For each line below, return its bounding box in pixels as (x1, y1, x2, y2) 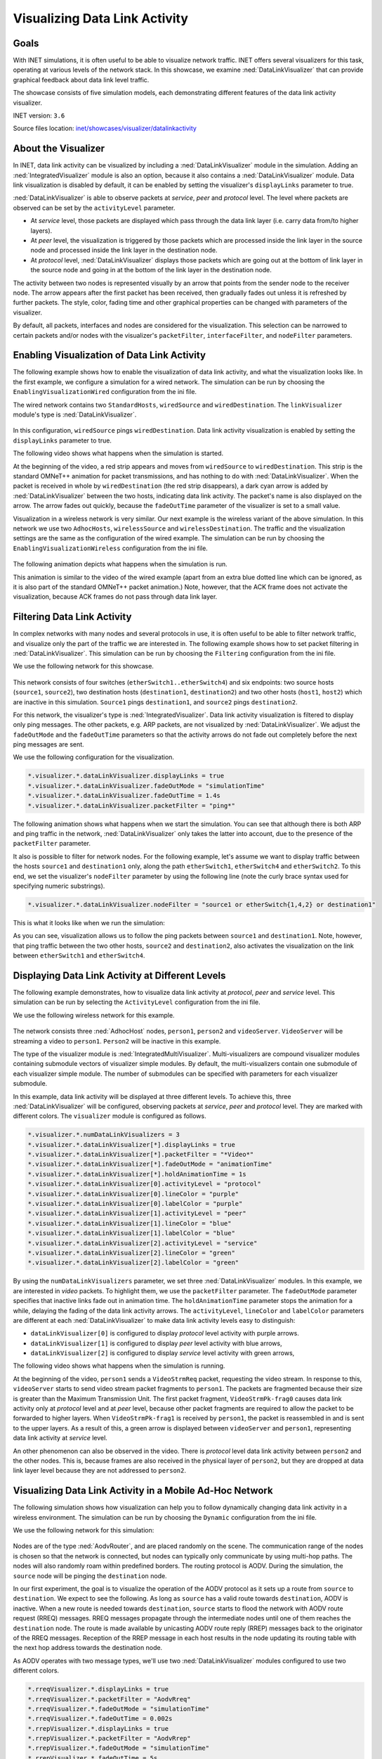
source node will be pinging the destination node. (13, 1571, 168, 1580)
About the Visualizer (13, 143, 105, 155)
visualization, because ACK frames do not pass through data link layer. (13, 592, 218, 601)
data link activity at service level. (13, 1434, 108, 1442)
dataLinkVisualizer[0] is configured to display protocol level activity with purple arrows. (30, 1329, 300, 1338)
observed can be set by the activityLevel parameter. (13, 203, 176, 212)
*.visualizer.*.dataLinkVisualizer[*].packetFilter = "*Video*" (27, 1150, 254, 1159)
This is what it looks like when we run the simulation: (13, 918, 165, 927)
